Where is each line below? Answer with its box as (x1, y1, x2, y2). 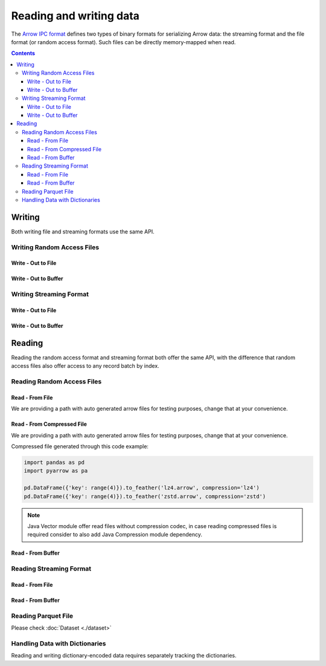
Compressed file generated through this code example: (11, 443, 149, 450)
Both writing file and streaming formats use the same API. (11, 227, 155, 235)
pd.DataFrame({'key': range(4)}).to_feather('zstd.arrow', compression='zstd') (24, 493, 266, 500)
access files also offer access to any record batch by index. (11, 362, 159, 370)
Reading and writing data (11, 9, 140, 22)
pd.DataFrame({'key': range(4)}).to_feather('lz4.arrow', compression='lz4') (24, 485, 260, 491)
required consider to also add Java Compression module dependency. (27, 531, 202, 538)
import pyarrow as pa (24, 468, 88, 474)
